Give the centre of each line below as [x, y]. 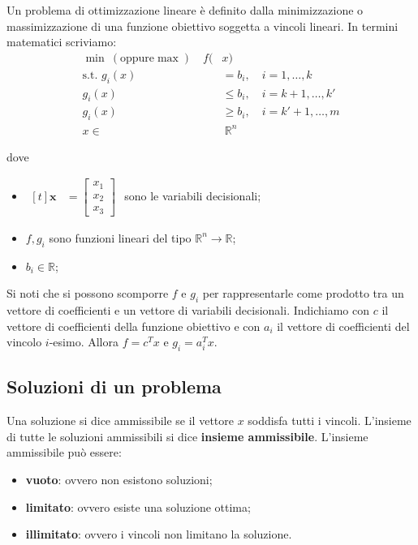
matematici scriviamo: [62, 42]
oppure [137, 58]
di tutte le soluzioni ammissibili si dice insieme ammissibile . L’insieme [187, 436]
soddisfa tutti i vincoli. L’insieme [330, 421]
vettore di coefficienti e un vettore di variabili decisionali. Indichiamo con [188, 310]
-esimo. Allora [84, 342]
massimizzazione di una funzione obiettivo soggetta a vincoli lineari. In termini [203, 26]
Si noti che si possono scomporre [88, 293]
